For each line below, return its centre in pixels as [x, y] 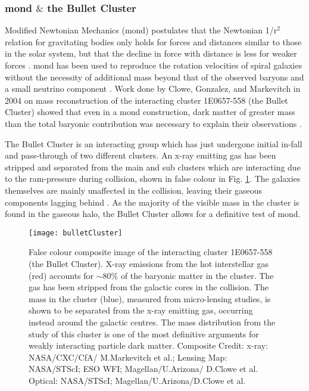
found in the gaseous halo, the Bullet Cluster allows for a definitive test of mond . [153, 214]
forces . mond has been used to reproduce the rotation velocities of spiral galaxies [154, 65]
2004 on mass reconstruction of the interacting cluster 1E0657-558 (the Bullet [146, 100]
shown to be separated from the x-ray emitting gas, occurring [141, 310]
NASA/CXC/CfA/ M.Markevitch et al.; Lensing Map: [128, 357]
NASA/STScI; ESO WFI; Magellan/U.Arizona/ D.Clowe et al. [143, 369]
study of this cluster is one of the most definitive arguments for [144, 333]
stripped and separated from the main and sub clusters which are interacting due [153, 167]
